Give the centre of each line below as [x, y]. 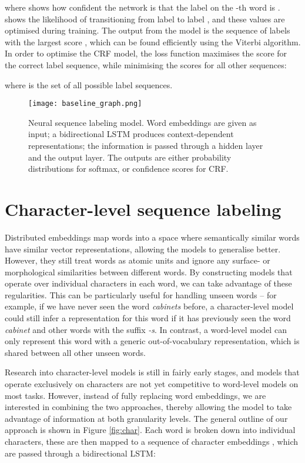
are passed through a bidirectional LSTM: [80, 453]
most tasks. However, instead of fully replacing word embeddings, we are [135, 395]
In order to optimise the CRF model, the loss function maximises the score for [146, 53]
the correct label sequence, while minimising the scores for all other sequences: [146, 64]
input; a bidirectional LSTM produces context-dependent [131, 134]
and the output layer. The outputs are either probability [130, 157]
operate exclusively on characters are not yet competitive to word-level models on [152, 384]
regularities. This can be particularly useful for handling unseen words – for [141, 294]
